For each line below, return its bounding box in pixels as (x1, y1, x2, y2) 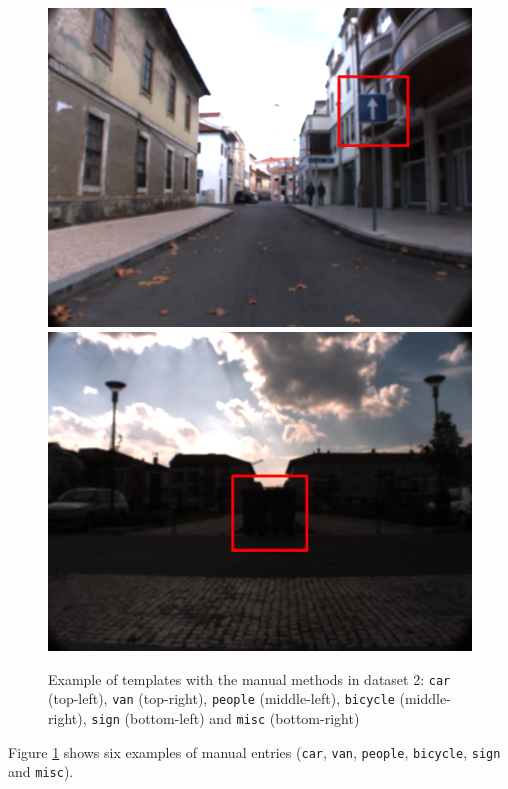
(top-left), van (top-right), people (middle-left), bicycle (48, 688, 395, 709)
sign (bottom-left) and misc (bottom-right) (91, 707, 360, 728)
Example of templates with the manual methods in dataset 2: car (48, 668, 451, 689)
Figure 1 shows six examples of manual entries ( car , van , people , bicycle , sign (8, 741, 501, 762)
